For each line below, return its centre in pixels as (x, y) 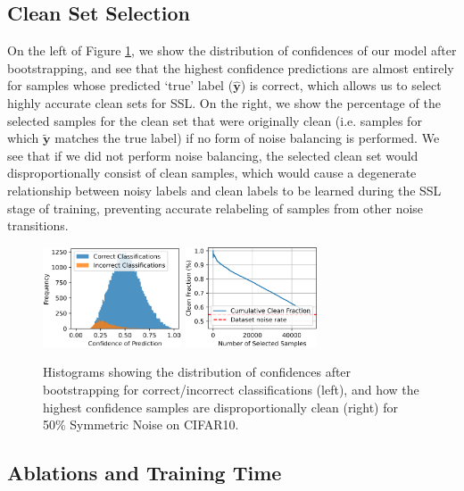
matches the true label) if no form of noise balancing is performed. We (247, 138)
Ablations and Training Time (145, 473)
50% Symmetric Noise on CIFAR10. (141, 424)
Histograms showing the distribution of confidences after (197, 372)
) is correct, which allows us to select (341, 85)
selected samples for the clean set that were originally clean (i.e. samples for (215, 120)
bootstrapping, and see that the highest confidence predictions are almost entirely (231, 67)
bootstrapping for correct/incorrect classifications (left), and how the (231, 390)
